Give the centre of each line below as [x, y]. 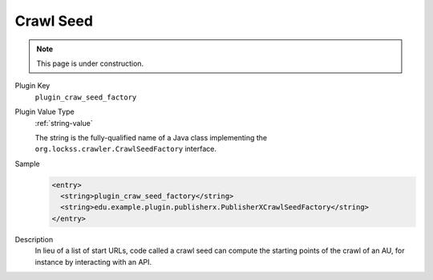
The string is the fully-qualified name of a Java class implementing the [151, 137]
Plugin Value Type [45, 112]
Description [34, 239]
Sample [27, 164]
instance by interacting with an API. [93, 262]
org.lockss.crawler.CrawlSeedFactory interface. [125, 149]
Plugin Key [32, 86]
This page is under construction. [90, 63]
